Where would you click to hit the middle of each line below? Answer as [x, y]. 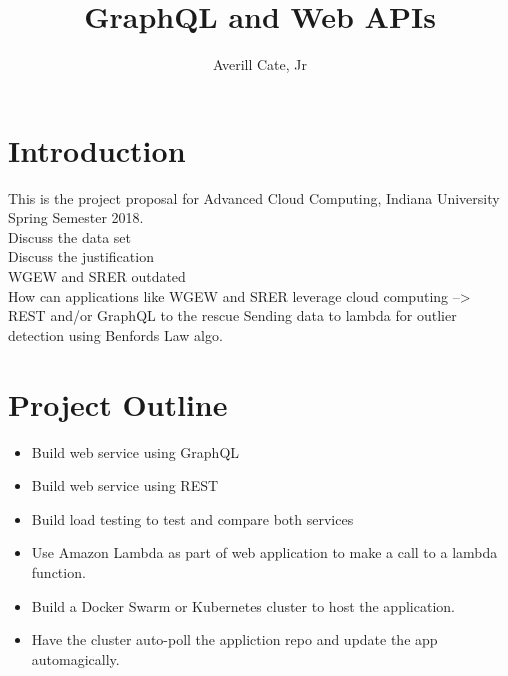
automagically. [75, 658]
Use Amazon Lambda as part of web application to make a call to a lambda [264, 552]
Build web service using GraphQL [135, 451]
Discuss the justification [81, 256]
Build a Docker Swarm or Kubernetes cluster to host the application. [243, 605]
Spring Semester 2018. [76, 217]
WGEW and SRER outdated [97, 276]
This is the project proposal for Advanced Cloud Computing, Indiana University [254, 197]
